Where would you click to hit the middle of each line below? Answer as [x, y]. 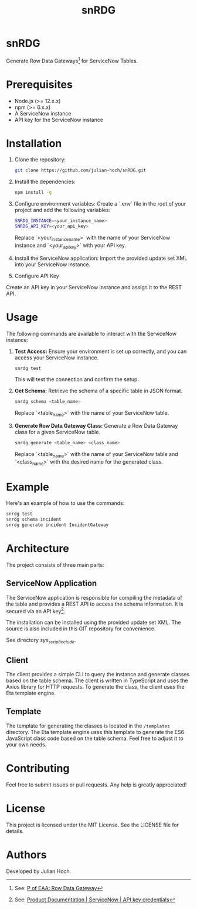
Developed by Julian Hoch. [39, 871]
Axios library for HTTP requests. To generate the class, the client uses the [95, 687]
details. [15, 831]
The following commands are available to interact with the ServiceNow [91, 333]
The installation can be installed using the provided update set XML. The [94, 623]
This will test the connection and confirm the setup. [77, 379]
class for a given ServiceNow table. [57, 432]
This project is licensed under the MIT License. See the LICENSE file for [93, 825]
